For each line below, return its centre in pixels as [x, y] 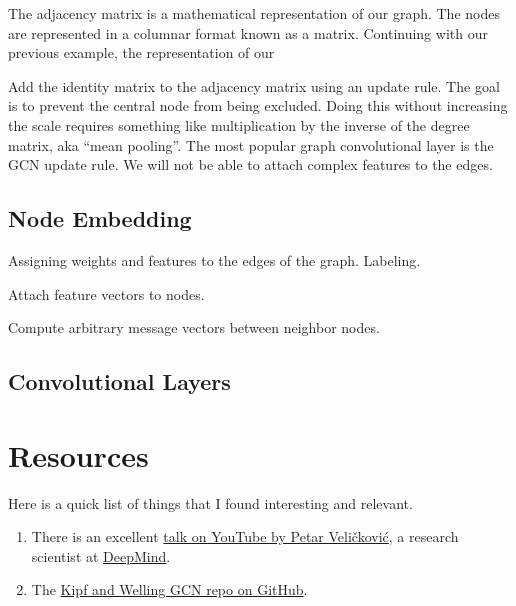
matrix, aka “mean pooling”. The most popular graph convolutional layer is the [251, 144]
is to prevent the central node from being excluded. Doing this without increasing [258, 105]
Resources [78, 454]
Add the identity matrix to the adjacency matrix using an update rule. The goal [254, 85]
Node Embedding [100, 218]
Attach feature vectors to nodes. [106, 293]
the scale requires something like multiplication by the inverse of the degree [239, 124]
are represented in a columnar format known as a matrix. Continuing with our [248, 32]
